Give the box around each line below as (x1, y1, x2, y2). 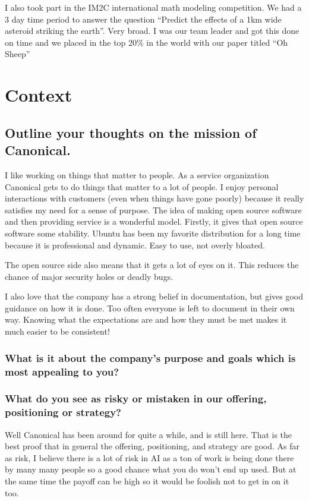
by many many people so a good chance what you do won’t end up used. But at (5, 463, 297, 475)
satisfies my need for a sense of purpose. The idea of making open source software (5, 203, 302, 216)
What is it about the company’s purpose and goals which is (5, 350, 296, 365)
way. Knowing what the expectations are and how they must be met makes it (5, 313, 287, 326)
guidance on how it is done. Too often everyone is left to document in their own (5, 301, 295, 314)
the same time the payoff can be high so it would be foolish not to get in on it (5, 474, 289, 487)
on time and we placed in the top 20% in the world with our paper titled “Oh (5, 36, 288, 48)
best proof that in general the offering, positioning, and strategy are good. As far (5, 440, 300, 452)
